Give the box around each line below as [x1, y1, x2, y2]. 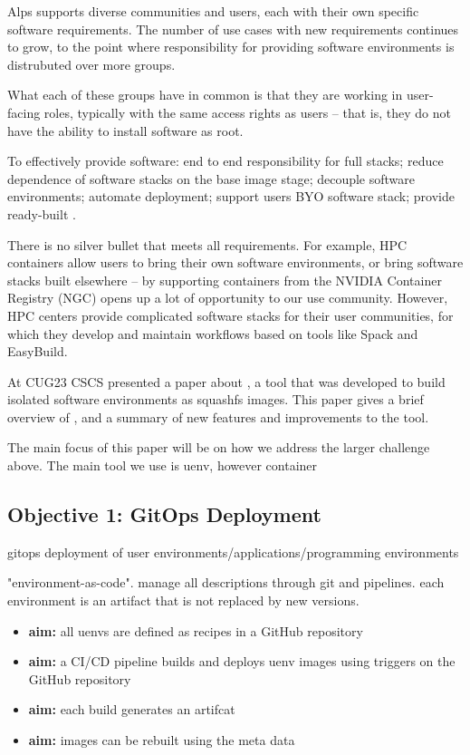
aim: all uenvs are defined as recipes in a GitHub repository [28, 621, 363, 640]
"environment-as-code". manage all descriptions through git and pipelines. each [7, 573, 445, 592]
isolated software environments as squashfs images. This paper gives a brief [7, 390, 424, 409]
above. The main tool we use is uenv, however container [7, 456, 318, 475]
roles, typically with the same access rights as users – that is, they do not [43, 102, 451, 121]
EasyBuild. [7, 342, 68, 361]
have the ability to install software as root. [7, 121, 244, 140]
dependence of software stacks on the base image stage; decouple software [7, 169, 416, 188]
